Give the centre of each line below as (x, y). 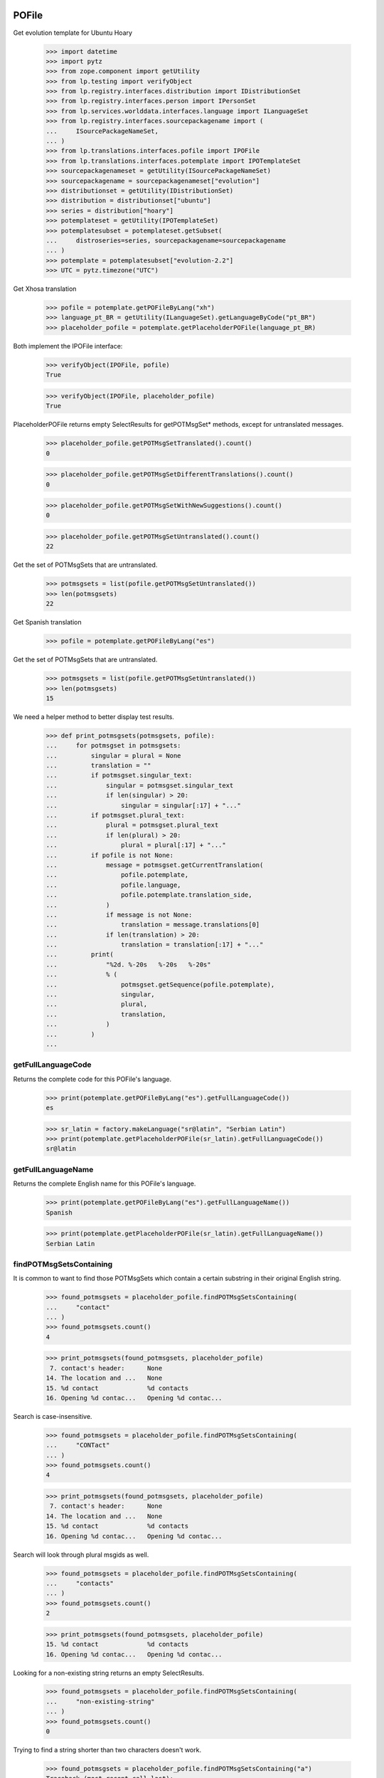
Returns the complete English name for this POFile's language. (105, 1183)
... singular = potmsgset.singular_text (140, 785)
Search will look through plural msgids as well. (81, 1555)
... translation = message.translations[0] (153, 925)
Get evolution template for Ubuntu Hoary (73, 33)
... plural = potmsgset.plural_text (132, 825)
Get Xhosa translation (45, 289)
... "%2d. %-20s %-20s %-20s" (128, 964)
